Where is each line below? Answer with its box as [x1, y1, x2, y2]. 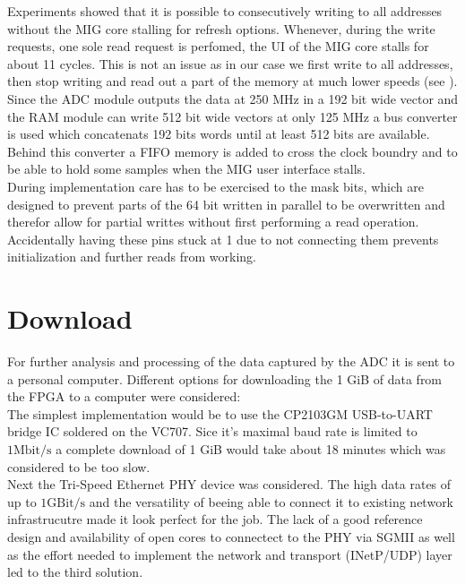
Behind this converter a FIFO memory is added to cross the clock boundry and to [7, 142, 458, 160]
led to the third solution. [7, 563, 143, 581]
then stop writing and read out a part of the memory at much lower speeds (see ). [7, 72, 458, 90]
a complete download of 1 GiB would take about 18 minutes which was [56, 440, 446, 458]
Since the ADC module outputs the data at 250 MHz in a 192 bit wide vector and [7, 89, 459, 107]
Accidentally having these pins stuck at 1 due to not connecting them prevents [7, 229, 439, 248]
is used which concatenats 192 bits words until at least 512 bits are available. [7, 125, 430, 143]
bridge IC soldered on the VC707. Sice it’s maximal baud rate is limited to [7, 422, 418, 441]
